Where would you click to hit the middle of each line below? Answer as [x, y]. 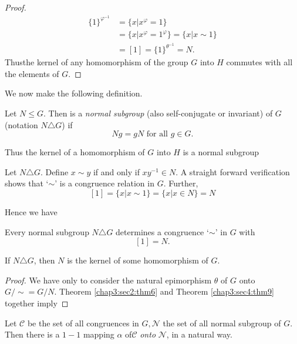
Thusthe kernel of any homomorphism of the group [97, 62]
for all [157, 134]
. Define [54, 171]
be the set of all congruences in [83, 323]
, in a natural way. [199, 334]
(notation [21, 124]
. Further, [181, 183]
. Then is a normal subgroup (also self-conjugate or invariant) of [158, 113]
